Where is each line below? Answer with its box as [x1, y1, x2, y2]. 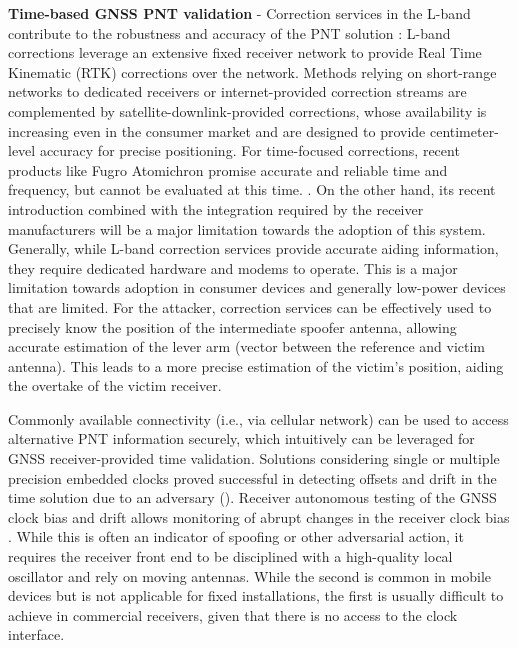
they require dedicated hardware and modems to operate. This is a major [8, 257, 458, 278]
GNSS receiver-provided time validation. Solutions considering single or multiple [8, 448, 500, 469]
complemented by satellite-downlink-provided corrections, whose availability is [8, 100, 487, 121]
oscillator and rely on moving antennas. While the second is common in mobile [8, 565, 491, 586]
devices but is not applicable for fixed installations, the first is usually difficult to [8, 585, 504, 606]
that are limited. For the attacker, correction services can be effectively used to [8, 296, 492, 317]
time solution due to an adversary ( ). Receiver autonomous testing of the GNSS [8, 487, 497, 508]
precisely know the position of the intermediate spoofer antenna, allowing [8, 316, 457, 337]
